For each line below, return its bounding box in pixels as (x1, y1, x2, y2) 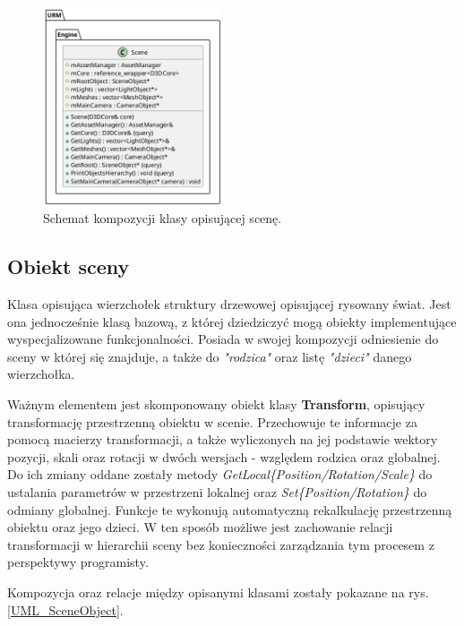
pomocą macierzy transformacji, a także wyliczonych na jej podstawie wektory (7, 430, 438, 449)
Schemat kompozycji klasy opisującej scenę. (43, 209, 282, 227)
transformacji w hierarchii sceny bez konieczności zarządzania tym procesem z (7, 535, 434, 553)
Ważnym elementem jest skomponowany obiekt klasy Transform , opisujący (7, 395, 425, 414)
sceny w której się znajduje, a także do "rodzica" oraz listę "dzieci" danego (7, 347, 412, 365)
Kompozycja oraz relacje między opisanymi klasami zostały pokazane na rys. (7, 582, 429, 601)
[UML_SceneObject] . (7, 600, 124, 619)
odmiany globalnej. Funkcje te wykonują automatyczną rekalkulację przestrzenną (7, 500, 452, 519)
